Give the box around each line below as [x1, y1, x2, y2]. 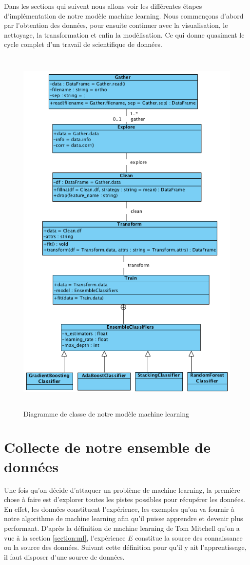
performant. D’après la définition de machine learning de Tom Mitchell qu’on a [4, 523, 240, 533]
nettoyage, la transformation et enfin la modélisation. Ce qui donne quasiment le [4, 29, 245, 40]
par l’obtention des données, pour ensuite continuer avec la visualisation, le [4, 20, 228, 30]
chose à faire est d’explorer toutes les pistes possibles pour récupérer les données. [4, 494, 245, 504]
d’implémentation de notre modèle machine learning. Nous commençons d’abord [4, 10, 244, 21]
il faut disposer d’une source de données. [4, 551, 125, 562]
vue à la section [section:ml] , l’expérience [4, 532, 126, 543]
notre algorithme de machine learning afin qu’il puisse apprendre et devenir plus [4, 513, 243, 523]
